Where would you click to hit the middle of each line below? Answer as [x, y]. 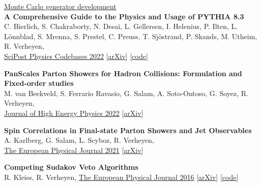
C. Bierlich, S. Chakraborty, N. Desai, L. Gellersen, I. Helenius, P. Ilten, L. [121, 26]
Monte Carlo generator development [60, 6]
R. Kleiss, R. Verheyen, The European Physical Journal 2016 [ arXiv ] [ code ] [121, 177]
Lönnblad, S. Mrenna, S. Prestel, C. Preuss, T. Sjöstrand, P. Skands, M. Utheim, [131, 36]
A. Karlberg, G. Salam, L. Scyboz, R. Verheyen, [79, 140]
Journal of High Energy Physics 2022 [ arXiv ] [74, 113]
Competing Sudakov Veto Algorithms [71, 167]
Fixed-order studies [39, 83]
